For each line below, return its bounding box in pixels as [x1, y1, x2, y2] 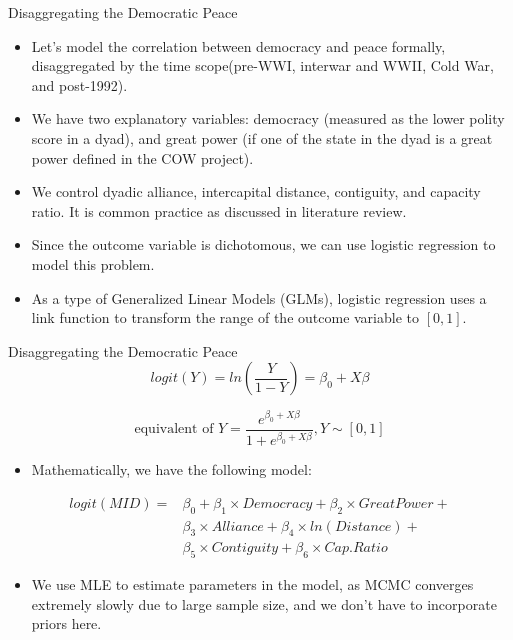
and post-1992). [31, 74, 128, 95]
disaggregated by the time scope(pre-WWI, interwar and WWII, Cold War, [31, 55, 494, 76]
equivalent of [134, 422, 214, 437]
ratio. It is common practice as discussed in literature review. [31, 200, 407, 221]
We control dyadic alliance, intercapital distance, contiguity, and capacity [31, 181, 481, 202]
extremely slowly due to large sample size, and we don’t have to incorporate [31, 593, 497, 614]
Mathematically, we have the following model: [31, 459, 312, 480]
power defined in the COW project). [31, 147, 254, 168]
